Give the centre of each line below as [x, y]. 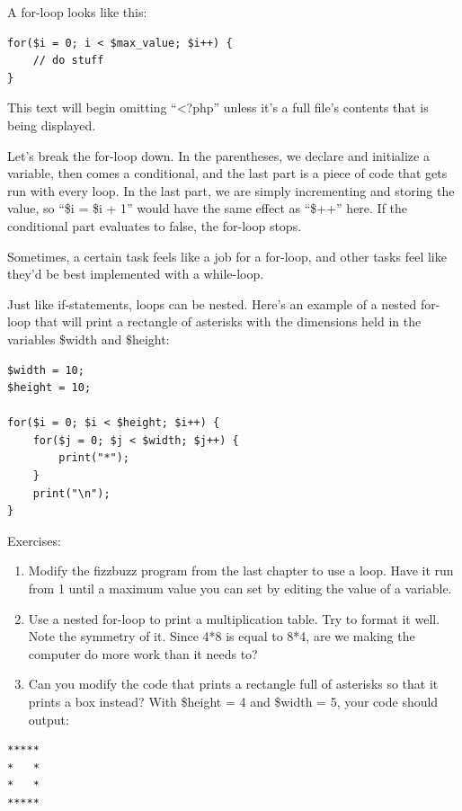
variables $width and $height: [89, 339]
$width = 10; [46, 370]
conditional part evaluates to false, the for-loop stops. [155, 225]
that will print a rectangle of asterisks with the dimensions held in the [228, 321]
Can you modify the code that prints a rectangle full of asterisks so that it [233, 684]
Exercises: [34, 540]
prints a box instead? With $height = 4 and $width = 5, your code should [233, 701]
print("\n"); [71, 493]
